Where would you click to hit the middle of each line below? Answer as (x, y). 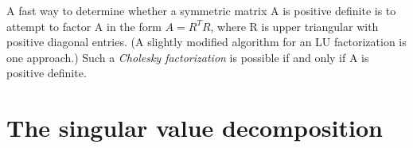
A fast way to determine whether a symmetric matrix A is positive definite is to (201, 10)
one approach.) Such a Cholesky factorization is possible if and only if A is (188, 57)
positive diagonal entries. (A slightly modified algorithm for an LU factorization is (206, 42)
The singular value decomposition (195, 128)
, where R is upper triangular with (294, 26)
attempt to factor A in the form (84, 26)
